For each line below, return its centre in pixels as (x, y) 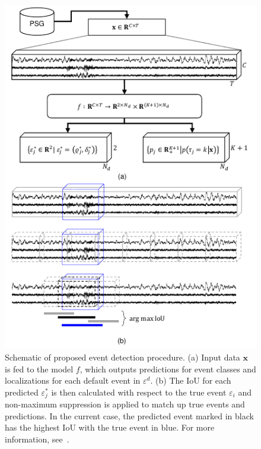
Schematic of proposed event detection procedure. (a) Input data (122, 357)
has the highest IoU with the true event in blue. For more (110, 427)
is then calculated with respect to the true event (139, 392)
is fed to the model (39, 369)
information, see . (37, 439)
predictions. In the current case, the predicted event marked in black (129, 415)
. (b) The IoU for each (191, 380)
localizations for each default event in (73, 380)
